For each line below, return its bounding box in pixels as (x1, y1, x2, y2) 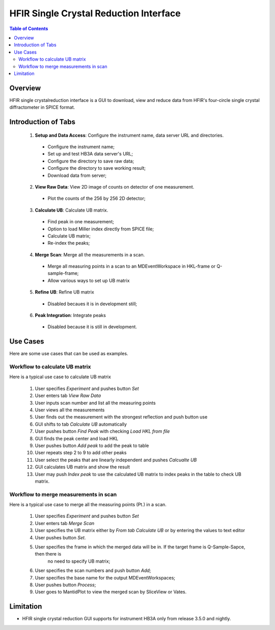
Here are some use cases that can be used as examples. (9, 351, 128, 357)
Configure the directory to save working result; (47, 165, 146, 171)
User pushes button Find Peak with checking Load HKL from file (35, 428, 170, 434)
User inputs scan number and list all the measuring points (35, 400, 156, 406)
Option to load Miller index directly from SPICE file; (47, 226, 154, 232)
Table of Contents (9, 25, 48, 32)
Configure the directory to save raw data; (47, 158, 134, 164)
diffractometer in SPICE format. (9, 104, 75, 111)
